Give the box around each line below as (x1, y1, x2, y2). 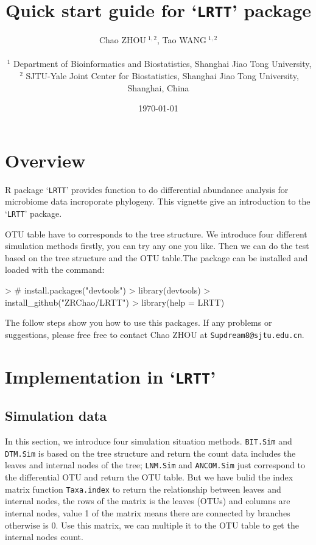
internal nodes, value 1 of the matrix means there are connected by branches (5, 506, 290, 519)
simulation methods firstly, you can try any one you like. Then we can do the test (5, 239, 309, 252)
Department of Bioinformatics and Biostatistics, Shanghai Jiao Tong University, (13, 57, 312, 70)
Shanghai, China (127, 81, 189, 94)
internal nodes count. (5, 530, 83, 543)
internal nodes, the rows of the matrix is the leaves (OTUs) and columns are (5, 494, 290, 507)
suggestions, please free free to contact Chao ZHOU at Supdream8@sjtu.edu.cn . (5, 328, 304, 340)
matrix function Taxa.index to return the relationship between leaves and (5, 482, 281, 495)
